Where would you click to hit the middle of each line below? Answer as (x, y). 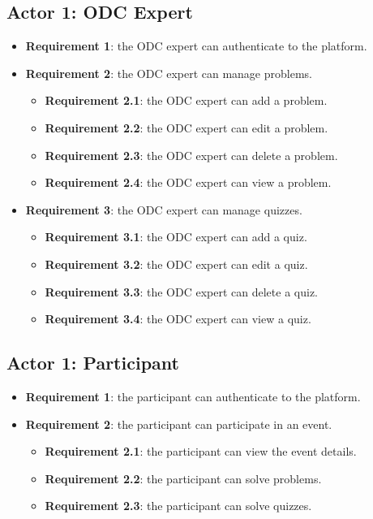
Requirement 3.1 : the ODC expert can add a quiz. (176, 237)
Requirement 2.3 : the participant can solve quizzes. (178, 506)
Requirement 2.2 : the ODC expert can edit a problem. (186, 127)
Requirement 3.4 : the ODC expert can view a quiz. (178, 319)
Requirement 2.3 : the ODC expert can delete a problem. (191, 155)
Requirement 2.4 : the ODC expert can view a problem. (188, 182)
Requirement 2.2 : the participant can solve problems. (183, 478)
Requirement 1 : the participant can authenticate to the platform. (193, 396)
